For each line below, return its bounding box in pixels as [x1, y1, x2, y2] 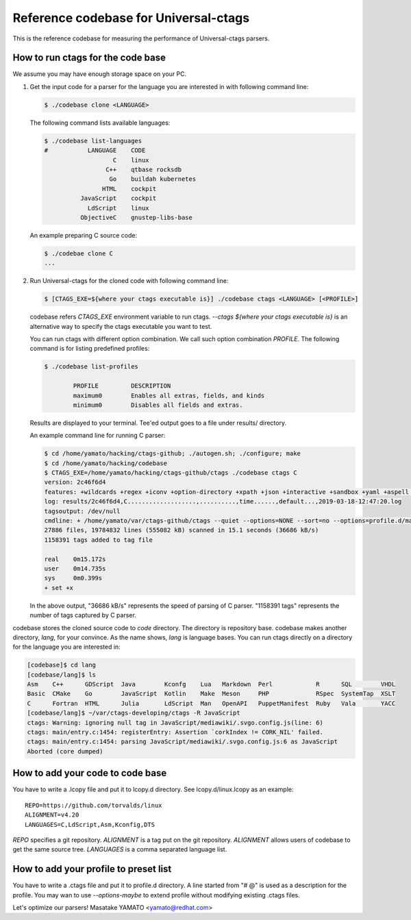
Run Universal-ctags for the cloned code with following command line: [29, 277, 229, 285]
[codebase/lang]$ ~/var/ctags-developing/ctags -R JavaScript [27, 709, 240, 717]
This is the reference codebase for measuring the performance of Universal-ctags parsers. [12, 34, 270, 42]
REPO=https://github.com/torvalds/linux [25, 801, 162, 809]
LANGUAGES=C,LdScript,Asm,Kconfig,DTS [25, 821, 155, 828]
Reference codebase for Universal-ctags [12, 10, 250, 25]
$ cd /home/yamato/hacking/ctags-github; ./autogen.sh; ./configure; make [44, 449, 301, 458]
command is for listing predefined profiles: [29, 345, 150, 353]
